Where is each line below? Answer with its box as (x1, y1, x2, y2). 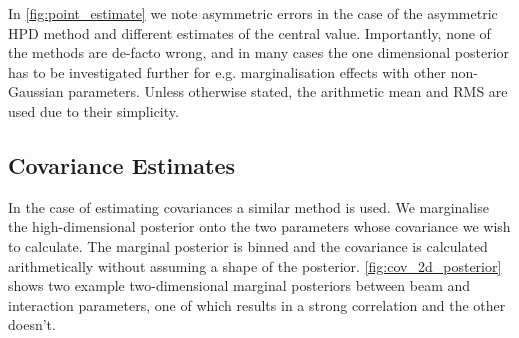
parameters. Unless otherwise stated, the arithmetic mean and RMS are (68, 81, 508, 102)
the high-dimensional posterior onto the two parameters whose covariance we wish (8, 216, 511, 237)
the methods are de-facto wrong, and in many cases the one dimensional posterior (8, 42, 510, 63)
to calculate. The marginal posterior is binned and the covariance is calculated (8, 235, 488, 256)
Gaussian (8, 81, 64, 102)
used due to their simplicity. (8, 100, 179, 121)
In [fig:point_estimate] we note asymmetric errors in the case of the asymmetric (8, 3, 498, 23)
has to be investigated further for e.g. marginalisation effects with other (8, 61, 447, 82)
